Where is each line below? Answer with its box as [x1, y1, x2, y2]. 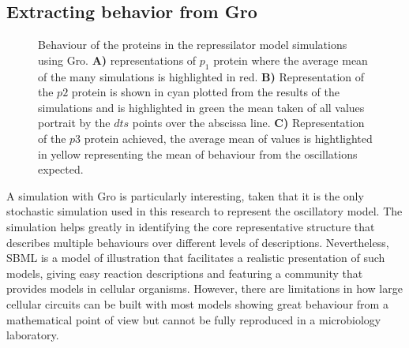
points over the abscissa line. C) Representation [132, 114, 365, 131]
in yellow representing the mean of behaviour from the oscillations [38, 145, 358, 162]
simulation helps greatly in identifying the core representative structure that [6, 218, 375, 234]
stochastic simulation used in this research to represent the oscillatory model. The [6, 203, 403, 219]
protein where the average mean [213, 51, 368, 68]
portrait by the [38, 114, 111, 131]
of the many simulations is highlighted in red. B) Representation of [38, 68, 365, 84]
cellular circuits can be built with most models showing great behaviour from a [6, 295, 388, 312]
